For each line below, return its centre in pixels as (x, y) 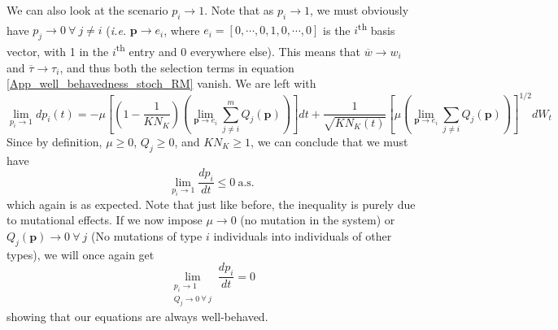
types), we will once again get (81, 254)
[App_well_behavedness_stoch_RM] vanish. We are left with (161, 83)
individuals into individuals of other (303, 235)
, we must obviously (359, 10)
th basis (377, 28)
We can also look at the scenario (87, 10)
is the (337, 30)
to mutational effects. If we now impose (105, 220)
